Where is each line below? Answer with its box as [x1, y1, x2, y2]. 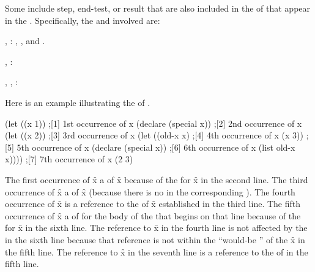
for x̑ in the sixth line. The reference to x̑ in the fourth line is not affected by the [5, 221, 308, 234]
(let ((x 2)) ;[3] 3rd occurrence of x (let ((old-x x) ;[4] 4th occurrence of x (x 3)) [5, 129, 303, 142]
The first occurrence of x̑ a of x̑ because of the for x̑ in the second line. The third [5, 173, 308, 186]
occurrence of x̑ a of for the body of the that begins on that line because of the [5, 209, 301, 222]
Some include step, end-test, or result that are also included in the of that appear [5, 2, 311, 14]
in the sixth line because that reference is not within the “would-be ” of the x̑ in [5, 233, 305, 246]
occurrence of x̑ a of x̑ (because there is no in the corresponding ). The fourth [5, 185, 295, 198]
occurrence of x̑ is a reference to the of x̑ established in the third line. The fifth [5, 197, 301, 210]
